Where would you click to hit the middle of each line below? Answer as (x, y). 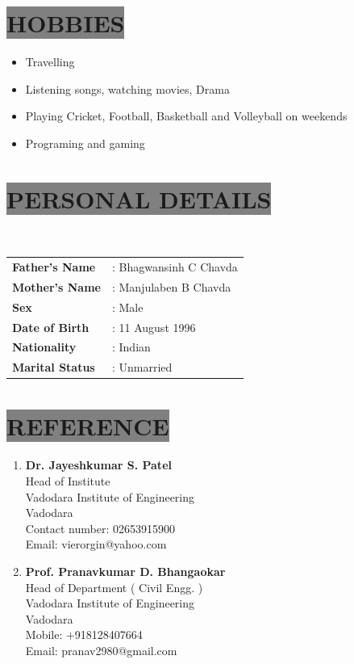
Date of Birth (51, 327)
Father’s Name (54, 266)
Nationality (44, 347)
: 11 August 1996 (154, 327)
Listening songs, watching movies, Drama (127, 88)
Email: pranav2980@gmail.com (101, 650)
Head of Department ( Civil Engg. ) (114, 587)
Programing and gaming (85, 143)
